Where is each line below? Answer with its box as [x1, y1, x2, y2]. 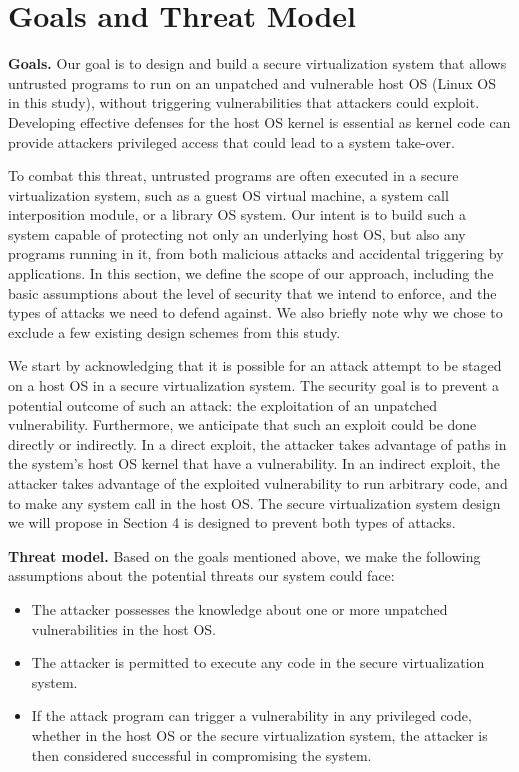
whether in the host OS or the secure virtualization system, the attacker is [31, 724, 488, 745]
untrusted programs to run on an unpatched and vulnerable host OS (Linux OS [8, 72, 496, 93]
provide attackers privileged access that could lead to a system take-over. [8, 131, 455, 152]
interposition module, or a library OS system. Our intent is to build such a [8, 204, 466, 225]
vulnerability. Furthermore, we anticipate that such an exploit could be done [8, 414, 477, 435]
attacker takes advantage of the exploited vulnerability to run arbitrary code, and [8, 473, 508, 493]
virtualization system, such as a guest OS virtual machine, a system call [8, 184, 449, 205]
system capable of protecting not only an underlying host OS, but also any [8, 223, 466, 244]
